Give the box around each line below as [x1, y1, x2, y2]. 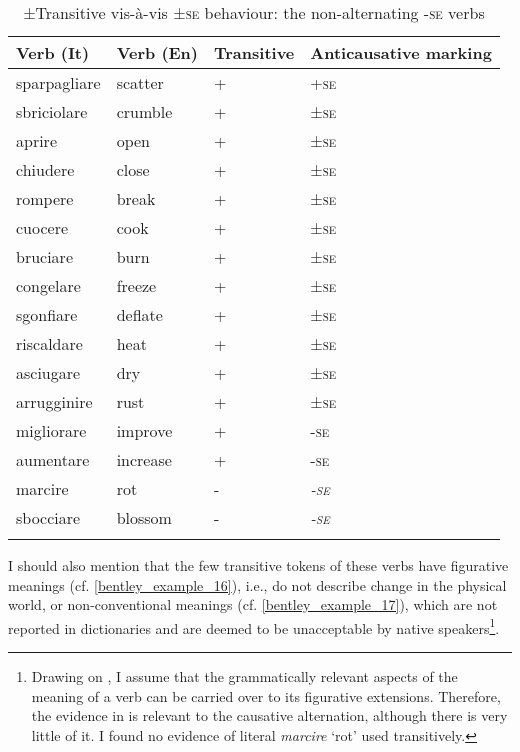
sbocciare [16, 506, 81, 529]
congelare [16, 274, 81, 297]
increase [116, 448, 172, 471]
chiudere [16, 158, 75, 181]
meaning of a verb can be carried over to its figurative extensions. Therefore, [31, 685, 501, 706]
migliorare [16, 419, 87, 442]
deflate [116, 303, 163, 326]
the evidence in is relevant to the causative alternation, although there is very [31, 705, 508, 726]
